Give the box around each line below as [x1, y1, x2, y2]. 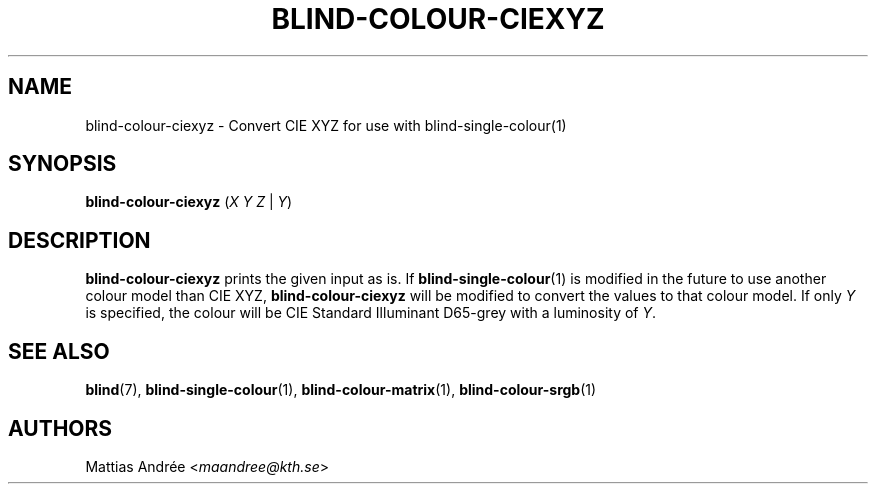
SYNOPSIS [8, 151, 117, 177]
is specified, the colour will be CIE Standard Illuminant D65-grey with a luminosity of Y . [85, 304, 657, 322]
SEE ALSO [8, 338, 110, 364]
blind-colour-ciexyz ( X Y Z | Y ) [85, 193, 293, 211]
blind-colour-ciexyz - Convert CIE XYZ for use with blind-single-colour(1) [85, 116, 567, 134]
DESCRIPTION [8, 227, 151, 253]
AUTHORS [8, 415, 113, 441]
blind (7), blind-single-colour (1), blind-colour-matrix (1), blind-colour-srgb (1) [85, 381, 597, 399]
